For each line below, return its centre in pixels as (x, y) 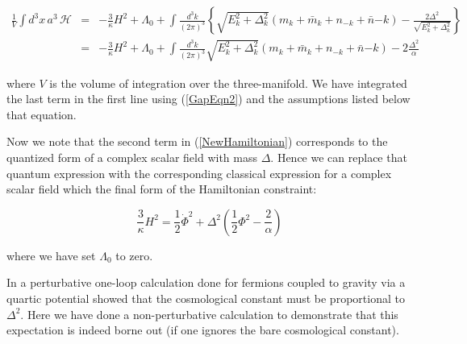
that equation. (42, 114)
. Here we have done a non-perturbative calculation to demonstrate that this (209, 314)
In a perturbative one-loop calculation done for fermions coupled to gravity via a (206, 282)
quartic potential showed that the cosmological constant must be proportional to (206, 298)
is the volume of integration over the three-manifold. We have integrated (228, 83)
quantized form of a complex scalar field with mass (132, 157)
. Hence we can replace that (339, 157)
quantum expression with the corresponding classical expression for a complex (199, 173)
